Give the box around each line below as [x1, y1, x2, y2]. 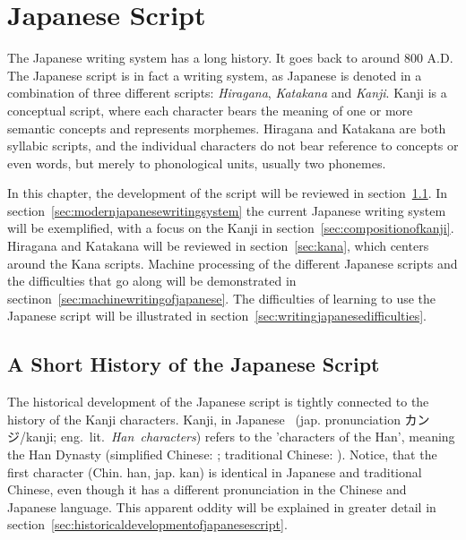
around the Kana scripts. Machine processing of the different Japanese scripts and [7, 253, 458, 272]
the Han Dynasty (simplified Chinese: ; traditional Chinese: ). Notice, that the [7, 445, 437, 464]
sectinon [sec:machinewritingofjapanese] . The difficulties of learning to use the [7, 288, 436, 307]
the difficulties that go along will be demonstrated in [7, 271, 297, 290]
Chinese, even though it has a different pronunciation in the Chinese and [7, 480, 407, 499]
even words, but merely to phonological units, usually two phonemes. [7, 153, 386, 172]
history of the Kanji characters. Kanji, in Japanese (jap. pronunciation [7, 409, 401, 428]
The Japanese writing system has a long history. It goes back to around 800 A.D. [7, 48, 453, 67]
